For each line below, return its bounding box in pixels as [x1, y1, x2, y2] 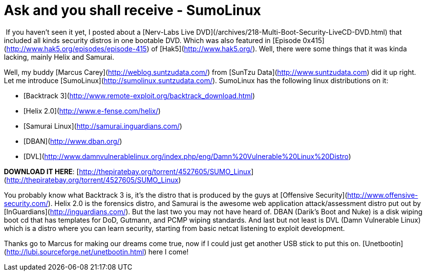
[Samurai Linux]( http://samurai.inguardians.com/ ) [23, 121, 182, 130]
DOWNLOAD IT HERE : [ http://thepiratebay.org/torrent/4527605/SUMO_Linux [4, 167, 251, 176]
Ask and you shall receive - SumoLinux [4, 2, 261, 19]
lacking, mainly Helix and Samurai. [4, 52, 114, 61]
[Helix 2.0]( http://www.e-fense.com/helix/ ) [23, 106, 161, 115]
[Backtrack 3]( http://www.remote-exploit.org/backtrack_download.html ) [23, 91, 255, 100]
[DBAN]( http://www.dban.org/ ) [23, 137, 122, 145]
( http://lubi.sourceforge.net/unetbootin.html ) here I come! [4, 247, 189, 256]
